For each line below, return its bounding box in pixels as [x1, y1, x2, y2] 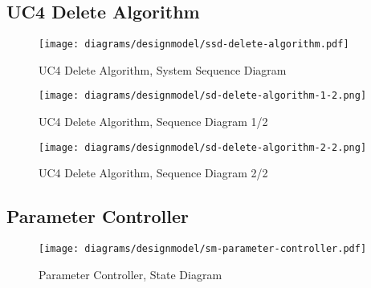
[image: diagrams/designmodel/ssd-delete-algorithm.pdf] [39, 39, 349, 51]
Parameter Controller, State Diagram [39, 266, 222, 282]
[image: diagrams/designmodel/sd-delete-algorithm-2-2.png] [39, 141, 367, 153]
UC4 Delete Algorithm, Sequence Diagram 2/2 [39, 164, 268, 181]
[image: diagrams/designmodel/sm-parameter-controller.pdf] [39, 243, 367, 255]
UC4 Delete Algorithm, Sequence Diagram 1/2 [39, 113, 268, 130]
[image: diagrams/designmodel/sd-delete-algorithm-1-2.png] [39, 90, 367, 102]
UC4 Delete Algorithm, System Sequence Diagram [39, 61, 287, 78]
